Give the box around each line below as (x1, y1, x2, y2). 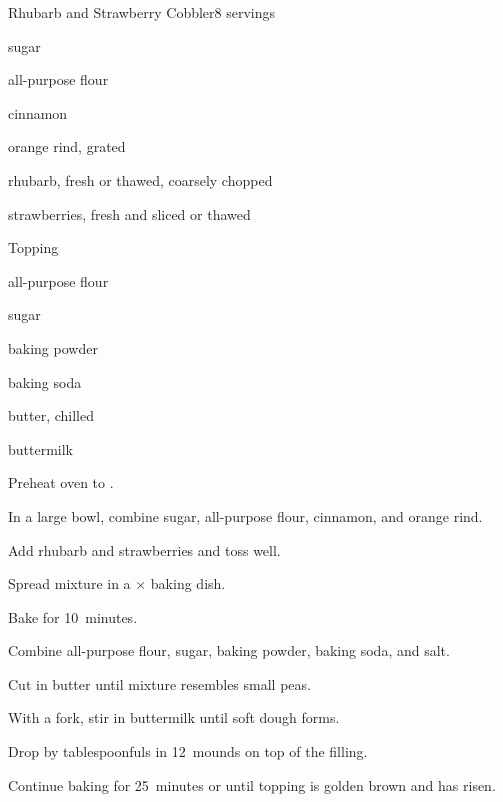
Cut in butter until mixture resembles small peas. (8, 673, 311, 694)
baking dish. (150, 573, 226, 594)
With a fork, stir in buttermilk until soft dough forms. (8, 707, 340, 728)
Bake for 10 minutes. (8, 606, 138, 627)
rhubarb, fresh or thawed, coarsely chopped (8, 169, 273, 190)
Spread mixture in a (8, 573, 131, 594)
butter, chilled (8, 405, 95, 426)
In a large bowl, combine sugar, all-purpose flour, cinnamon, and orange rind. (8, 505, 483, 526)
